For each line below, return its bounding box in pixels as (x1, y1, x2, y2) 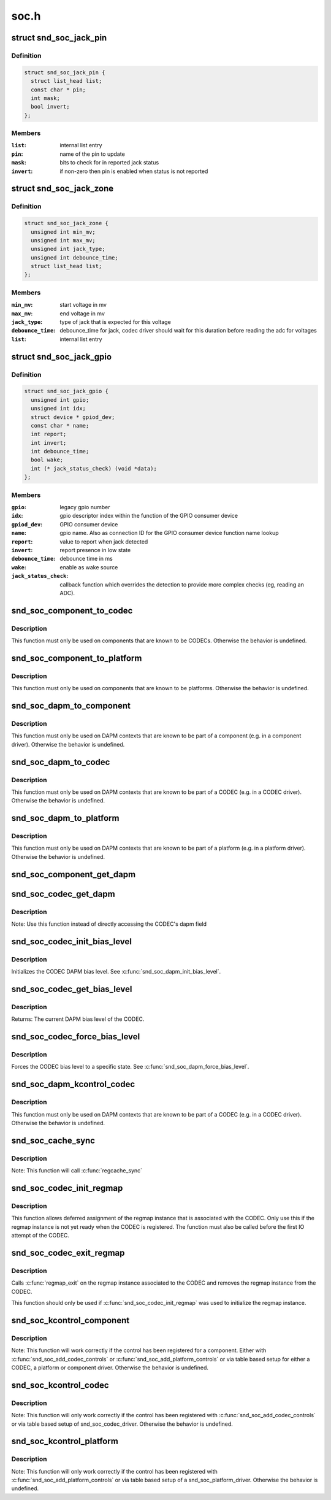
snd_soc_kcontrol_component (11, 1315, 130, 1325)
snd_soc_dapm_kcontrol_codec (11, 1079, 135, 1090)
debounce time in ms (59, 555, 113, 563)
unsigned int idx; (31, 405, 86, 412)
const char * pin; (31, 86, 86, 93)
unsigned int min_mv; (31, 228, 96, 236)
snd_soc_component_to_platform (11, 653, 142, 663)
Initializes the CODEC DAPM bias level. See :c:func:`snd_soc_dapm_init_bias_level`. (11, 968, 221, 975)
